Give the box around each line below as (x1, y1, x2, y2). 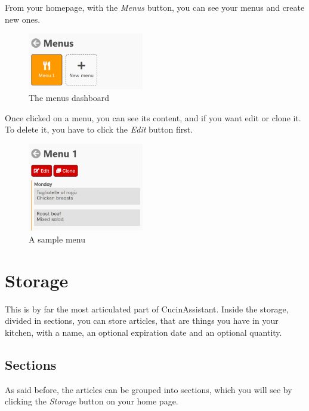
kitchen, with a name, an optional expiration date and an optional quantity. (5, 326, 282, 338)
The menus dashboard (29, 91, 110, 103)
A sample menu (29, 232, 85, 245)
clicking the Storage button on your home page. (5, 395, 178, 407)
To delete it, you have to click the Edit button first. (5, 123, 193, 136)
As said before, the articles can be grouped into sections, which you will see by (5, 383, 292, 395)
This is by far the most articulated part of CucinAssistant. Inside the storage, (5, 302, 289, 315)
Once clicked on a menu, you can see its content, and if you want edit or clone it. (5, 111, 301, 124)
